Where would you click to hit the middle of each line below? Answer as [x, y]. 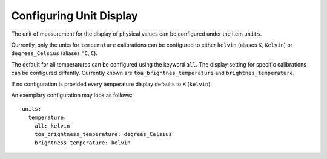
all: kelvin [52, 126]
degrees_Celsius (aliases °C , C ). [54, 53]
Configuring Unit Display [75, 16]
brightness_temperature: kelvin [82, 143]
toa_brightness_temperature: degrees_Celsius [103, 134]
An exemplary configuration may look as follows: [72, 95]
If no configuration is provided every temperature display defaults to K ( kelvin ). [111, 84]
